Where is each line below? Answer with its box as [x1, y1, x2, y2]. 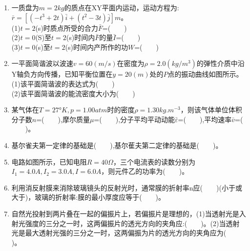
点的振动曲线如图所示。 [167, 69, 243, 79]
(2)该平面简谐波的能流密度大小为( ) [11, 88, 135, 98]
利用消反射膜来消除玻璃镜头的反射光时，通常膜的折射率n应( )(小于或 [11, 182, 242, 192]
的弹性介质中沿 [196, 58, 245, 68]
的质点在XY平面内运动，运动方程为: [64, 2, 179, 12]
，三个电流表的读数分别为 [113, 156, 195, 167]
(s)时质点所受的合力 [35, 22, 98, 33]
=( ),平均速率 [178, 114, 232, 124]
